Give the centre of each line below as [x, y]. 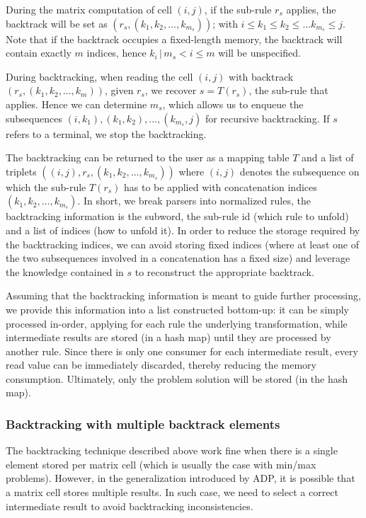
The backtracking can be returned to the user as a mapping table [148, 157]
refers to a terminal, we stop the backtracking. [106, 133]
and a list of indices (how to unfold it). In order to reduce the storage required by [183, 230]
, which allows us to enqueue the [233, 104]
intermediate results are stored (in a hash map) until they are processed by [168, 337]
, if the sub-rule [238, 9]
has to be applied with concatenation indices [220, 186]
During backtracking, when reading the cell [99, 76]
